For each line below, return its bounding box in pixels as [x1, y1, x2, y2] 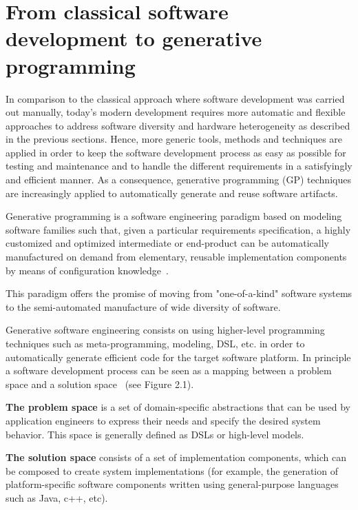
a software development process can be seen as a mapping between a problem [6, 363, 332, 378]
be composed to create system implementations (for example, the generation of [6, 463, 338, 478]
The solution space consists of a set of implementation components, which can [6, 450, 347, 465]
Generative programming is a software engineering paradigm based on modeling [6, 209, 342, 223]
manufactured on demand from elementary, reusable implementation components [6, 249, 347, 264]
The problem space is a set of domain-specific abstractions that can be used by [6, 400, 350, 414]
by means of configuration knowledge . [6, 263, 169, 277]
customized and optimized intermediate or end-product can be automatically [6, 236, 329, 250]
